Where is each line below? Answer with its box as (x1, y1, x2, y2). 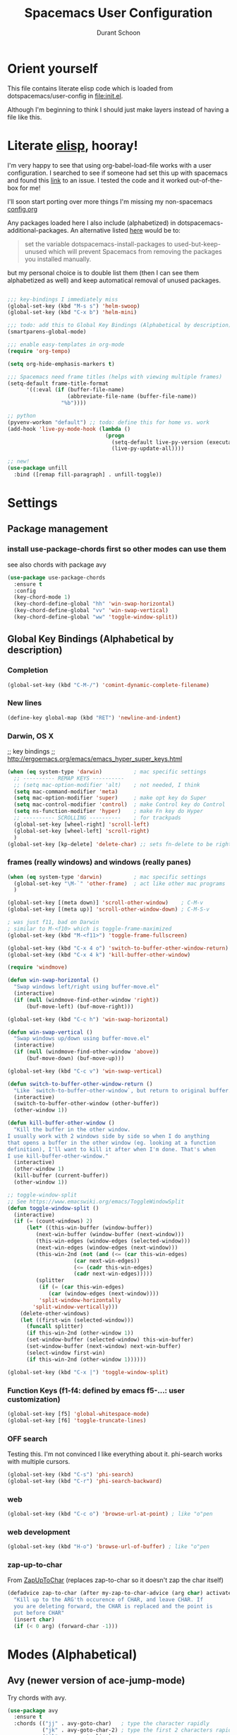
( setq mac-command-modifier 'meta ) (13, 788, 119, 795)
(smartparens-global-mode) (7, 328, 87, 335)
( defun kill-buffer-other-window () (7, 1119, 115, 1126)
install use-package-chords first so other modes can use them (7, 544, 227, 554)
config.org (7, 204, 37, 213)
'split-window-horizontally (38, 1296, 121, 1303)
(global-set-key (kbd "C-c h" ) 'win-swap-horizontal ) (7, 1015, 169, 1023)
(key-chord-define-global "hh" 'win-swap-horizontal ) (13, 600, 175, 608)
